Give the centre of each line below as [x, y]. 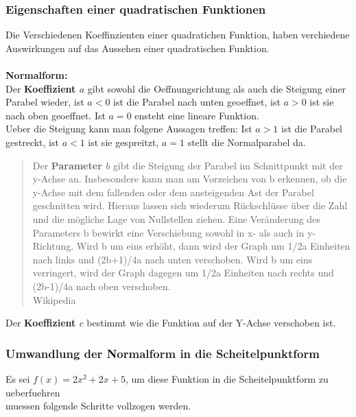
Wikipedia [54, 299]
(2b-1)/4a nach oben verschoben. [102, 286]
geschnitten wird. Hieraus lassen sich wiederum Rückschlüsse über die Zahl [190, 205]
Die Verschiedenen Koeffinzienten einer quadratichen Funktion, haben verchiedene [178, 35]
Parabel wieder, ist [45, 102]
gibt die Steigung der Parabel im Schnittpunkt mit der [228, 165]
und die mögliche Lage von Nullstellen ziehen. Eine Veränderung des [176, 218]
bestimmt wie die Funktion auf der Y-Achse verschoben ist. [211, 323]
